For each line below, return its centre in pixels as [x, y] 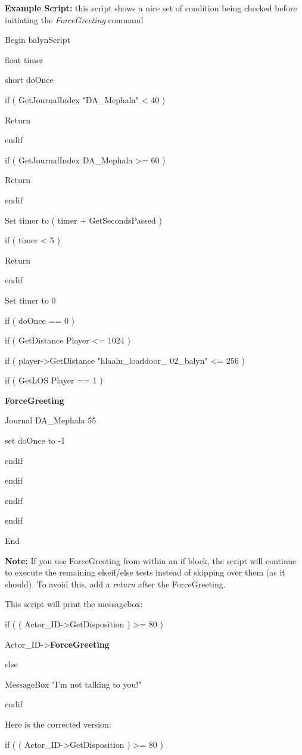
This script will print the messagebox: [74, 604]
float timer [24, 59]
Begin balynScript [38, 40]
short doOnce [29, 80]
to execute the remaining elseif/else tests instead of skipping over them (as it [145, 572]
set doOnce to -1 [35, 440]
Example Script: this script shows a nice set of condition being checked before [151, 8]
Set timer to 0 [30, 300]
